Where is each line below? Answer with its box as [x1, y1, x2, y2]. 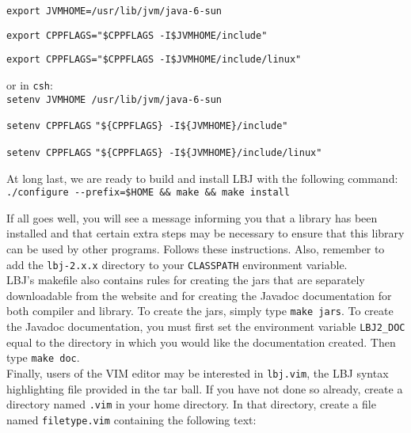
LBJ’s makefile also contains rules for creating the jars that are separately [6, 272, 365, 288]
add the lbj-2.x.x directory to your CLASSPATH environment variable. [6, 256, 348, 272]
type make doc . [6, 349, 80, 366]
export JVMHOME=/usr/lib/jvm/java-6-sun [6, 6, 223, 17]
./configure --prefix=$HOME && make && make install [6, 187, 290, 199]
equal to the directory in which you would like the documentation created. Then [6, 333, 396, 350]
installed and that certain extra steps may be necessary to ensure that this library [6, 225, 405, 241]
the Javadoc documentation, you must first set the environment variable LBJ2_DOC [6, 318, 405, 335]
